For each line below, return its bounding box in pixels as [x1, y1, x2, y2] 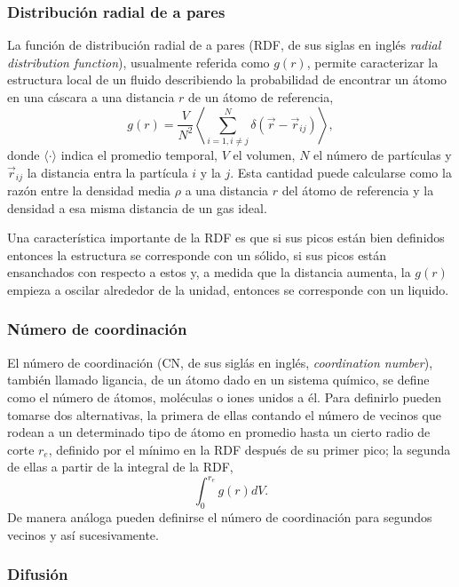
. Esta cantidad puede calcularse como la [230, 163, 452, 181]
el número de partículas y [313, 145, 452, 163]
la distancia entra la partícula [27, 163, 188, 181]
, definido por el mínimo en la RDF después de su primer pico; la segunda [48, 440, 451, 458]
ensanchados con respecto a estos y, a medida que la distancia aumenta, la [7, 263, 411, 282]
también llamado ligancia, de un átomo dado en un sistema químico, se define [7, 370, 430, 389]
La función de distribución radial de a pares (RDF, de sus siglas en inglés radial [7, 36, 441, 54]
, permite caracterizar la [306, 52, 439, 71]
